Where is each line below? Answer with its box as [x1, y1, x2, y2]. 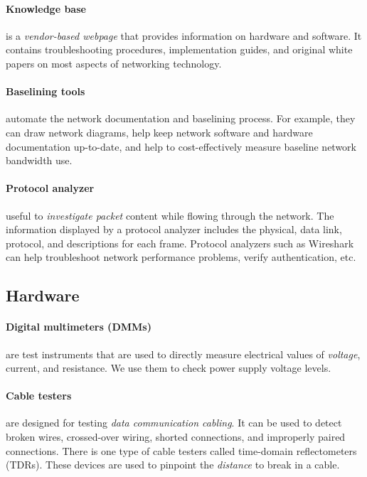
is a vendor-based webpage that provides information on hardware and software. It [6, 28, 362, 43]
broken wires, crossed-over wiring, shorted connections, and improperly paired [6, 429, 346, 444]
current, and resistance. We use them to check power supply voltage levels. [6, 360, 331, 375]
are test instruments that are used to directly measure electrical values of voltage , [6, 346, 361, 361]
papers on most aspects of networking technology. [6, 55, 222, 70]
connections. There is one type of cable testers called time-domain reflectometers [6, 443, 357, 458]
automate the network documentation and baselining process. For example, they [6, 111, 356, 126]
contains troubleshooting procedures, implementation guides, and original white [6, 42, 353, 57]
